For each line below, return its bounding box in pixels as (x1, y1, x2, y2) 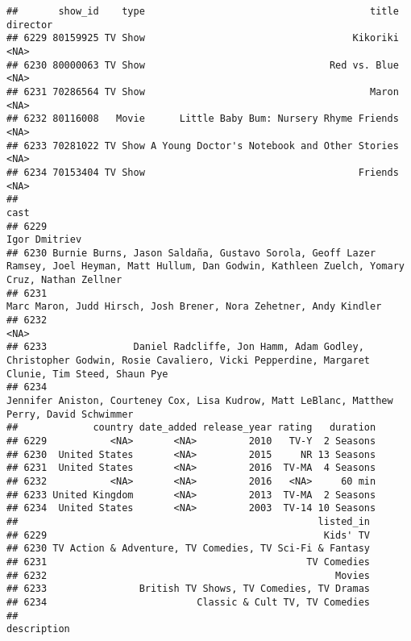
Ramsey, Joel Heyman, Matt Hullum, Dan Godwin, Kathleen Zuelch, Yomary (6, 260, 405, 273)
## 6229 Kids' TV (6, 529, 371, 541)
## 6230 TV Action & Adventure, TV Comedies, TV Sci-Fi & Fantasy (6, 543, 371, 555)
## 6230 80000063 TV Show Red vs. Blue (6, 59, 399, 71)
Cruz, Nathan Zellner (6, 274, 122, 286)
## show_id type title (6, 6, 399, 17)
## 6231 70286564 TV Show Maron (6, 85, 399, 98)
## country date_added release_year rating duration (6, 422, 376, 434)
